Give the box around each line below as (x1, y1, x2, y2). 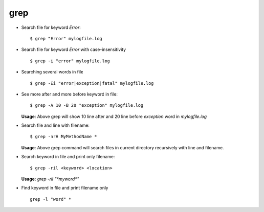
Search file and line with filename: (21, 122, 90, 128)
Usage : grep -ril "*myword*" (21, 176, 79, 182)
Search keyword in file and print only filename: (21, 154, 115, 160)
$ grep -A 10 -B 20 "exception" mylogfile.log (30, 103, 144, 108)
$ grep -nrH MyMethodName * (30, 134, 97, 140)
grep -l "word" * (30, 196, 71, 202)
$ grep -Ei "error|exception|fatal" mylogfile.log (30, 80, 154, 86)
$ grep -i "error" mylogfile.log (30, 58, 110, 64)
